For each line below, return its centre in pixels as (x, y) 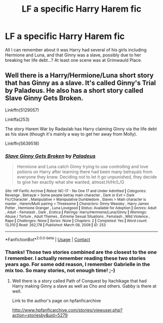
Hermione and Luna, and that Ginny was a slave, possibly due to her (73, 55)
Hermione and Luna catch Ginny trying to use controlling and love (83, 167)
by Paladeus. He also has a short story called (74, 91)
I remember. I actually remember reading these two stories (75, 258)
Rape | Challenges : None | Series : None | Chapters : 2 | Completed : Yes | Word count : (76, 221)
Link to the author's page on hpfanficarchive (56, 301)
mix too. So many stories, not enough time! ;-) (60, 270)
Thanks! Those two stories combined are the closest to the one (81, 252)
